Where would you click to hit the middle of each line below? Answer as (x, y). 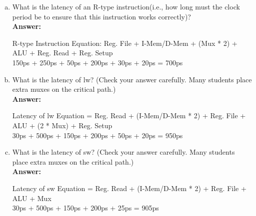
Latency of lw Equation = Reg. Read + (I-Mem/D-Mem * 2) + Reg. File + (129, 115)
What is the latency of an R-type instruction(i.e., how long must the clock (126, 6)
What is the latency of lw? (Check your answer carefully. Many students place (132, 79)
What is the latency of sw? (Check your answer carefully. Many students (123, 152)
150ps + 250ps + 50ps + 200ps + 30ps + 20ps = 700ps (97, 62)
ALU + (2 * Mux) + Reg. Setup (62, 125)
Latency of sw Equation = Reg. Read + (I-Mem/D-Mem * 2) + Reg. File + (129, 188)
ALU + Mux (32, 198)
